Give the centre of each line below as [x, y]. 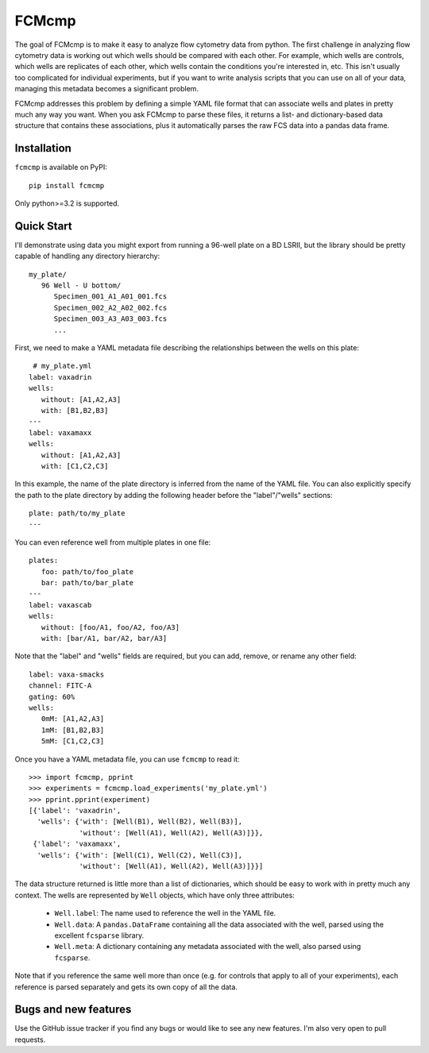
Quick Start [43, 226]
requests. [30, 1039]
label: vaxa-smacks [67, 674]
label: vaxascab [60, 605]
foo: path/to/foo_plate [87, 571]
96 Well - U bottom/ [81, 285]
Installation [43, 148]
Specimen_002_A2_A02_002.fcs [110, 307]
